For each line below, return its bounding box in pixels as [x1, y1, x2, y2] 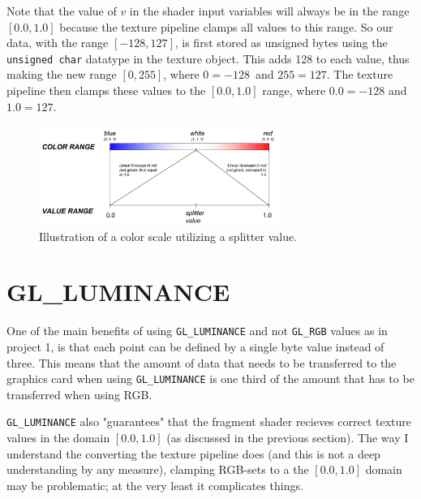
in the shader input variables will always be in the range [129, 2, 410, 19]
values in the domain [6, 429, 110, 445]
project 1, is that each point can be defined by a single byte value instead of [6, 338, 384, 355]
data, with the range [6, 34, 109, 51]
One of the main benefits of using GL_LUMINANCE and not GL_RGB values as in [6, 322, 388, 339]
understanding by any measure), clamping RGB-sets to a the [6, 461, 309, 478]
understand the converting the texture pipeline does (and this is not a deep [6, 445, 380, 462]
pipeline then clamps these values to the [6, 82, 206, 99]
